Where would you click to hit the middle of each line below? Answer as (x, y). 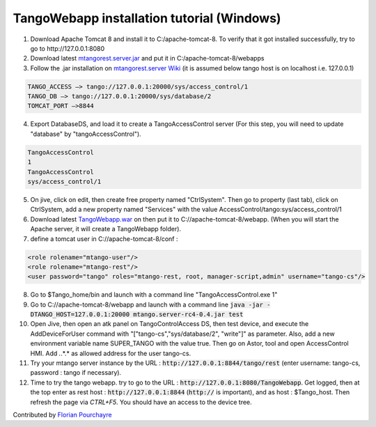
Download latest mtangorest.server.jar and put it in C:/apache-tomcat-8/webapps (147, 59)
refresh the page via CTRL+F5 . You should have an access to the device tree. (141, 402)
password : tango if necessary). (76, 373)
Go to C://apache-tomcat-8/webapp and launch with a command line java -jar (147, 304)
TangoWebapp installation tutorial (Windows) (147, 18)
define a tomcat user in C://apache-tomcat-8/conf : (104, 239)
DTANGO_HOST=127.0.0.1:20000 (80, 315)
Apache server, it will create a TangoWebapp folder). (105, 229)
